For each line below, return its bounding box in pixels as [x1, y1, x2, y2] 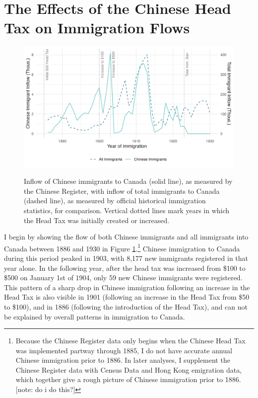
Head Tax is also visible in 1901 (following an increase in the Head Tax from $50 [4, 292, 250, 302]
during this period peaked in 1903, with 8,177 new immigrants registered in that [4, 252, 249, 263]
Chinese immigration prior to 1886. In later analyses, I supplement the [15, 355, 230, 365]
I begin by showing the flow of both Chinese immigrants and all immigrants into [4, 232, 249, 242]
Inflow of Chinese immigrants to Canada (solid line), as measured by [24, 176, 233, 186]
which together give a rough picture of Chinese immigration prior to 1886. [15, 374, 241, 385]
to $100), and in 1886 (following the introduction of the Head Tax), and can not [4, 301, 248, 312]
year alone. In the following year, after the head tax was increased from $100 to [4, 262, 246, 273]
